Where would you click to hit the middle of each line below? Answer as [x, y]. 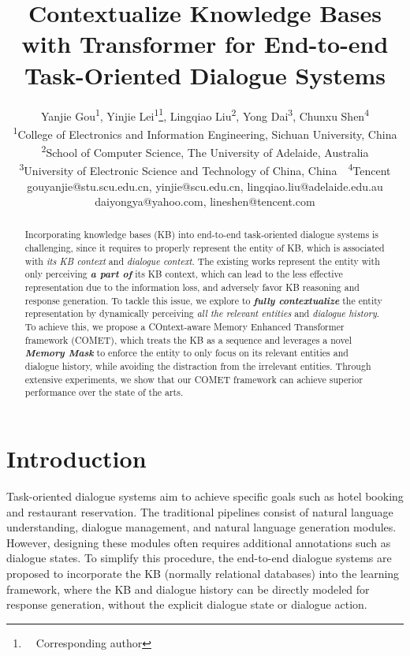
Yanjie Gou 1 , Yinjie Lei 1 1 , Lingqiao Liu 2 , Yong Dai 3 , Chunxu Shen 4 [205, 114]
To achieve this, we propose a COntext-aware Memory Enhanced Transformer [184, 327]
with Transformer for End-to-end [205, 44]
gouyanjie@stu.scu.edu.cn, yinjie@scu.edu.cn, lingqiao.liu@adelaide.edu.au [205, 186]
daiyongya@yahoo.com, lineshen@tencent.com [205, 201]
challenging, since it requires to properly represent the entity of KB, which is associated [205, 248]
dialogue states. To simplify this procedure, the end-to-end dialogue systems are [199, 558]
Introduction [76, 458]
